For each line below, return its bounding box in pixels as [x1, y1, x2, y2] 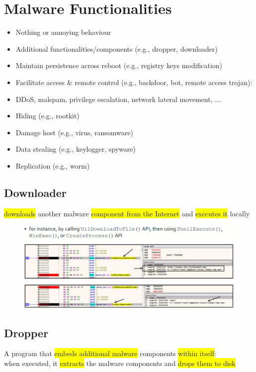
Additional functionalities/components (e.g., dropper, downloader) [15, 43, 218, 54]
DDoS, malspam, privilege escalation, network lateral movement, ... [15, 93, 221, 104]
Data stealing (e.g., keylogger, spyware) [15, 144, 136, 154]
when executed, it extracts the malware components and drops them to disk [4, 358, 236, 368]
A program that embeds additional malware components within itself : [4, 348, 217, 359]
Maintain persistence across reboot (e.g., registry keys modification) [15, 60, 223, 71]
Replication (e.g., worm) [15, 160, 90, 171]
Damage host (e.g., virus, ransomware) [15, 127, 133, 137]
